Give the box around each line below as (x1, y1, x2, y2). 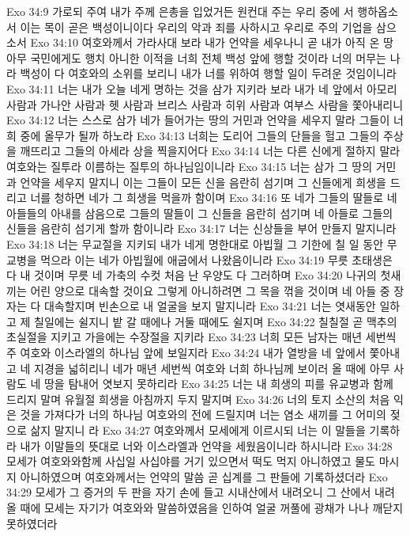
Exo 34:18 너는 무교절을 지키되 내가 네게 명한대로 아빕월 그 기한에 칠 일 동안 (6, 235, 384, 252)
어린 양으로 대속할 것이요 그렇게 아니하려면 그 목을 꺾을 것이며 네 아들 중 (30, 282, 390, 298)
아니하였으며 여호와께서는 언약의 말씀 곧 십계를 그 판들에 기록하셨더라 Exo (20, 468, 388, 485)
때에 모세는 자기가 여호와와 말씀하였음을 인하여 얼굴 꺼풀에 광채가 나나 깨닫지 (20, 500, 404, 515)
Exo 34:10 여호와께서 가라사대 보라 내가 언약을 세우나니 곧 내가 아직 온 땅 (30, 34, 393, 51)
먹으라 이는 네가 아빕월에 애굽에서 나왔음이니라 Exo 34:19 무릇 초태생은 (40, 251, 393, 268)
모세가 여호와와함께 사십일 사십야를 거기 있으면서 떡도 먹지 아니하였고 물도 (6, 453, 375, 469)
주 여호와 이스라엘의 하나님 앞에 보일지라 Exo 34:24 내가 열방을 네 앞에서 (6, 344, 366, 361)
